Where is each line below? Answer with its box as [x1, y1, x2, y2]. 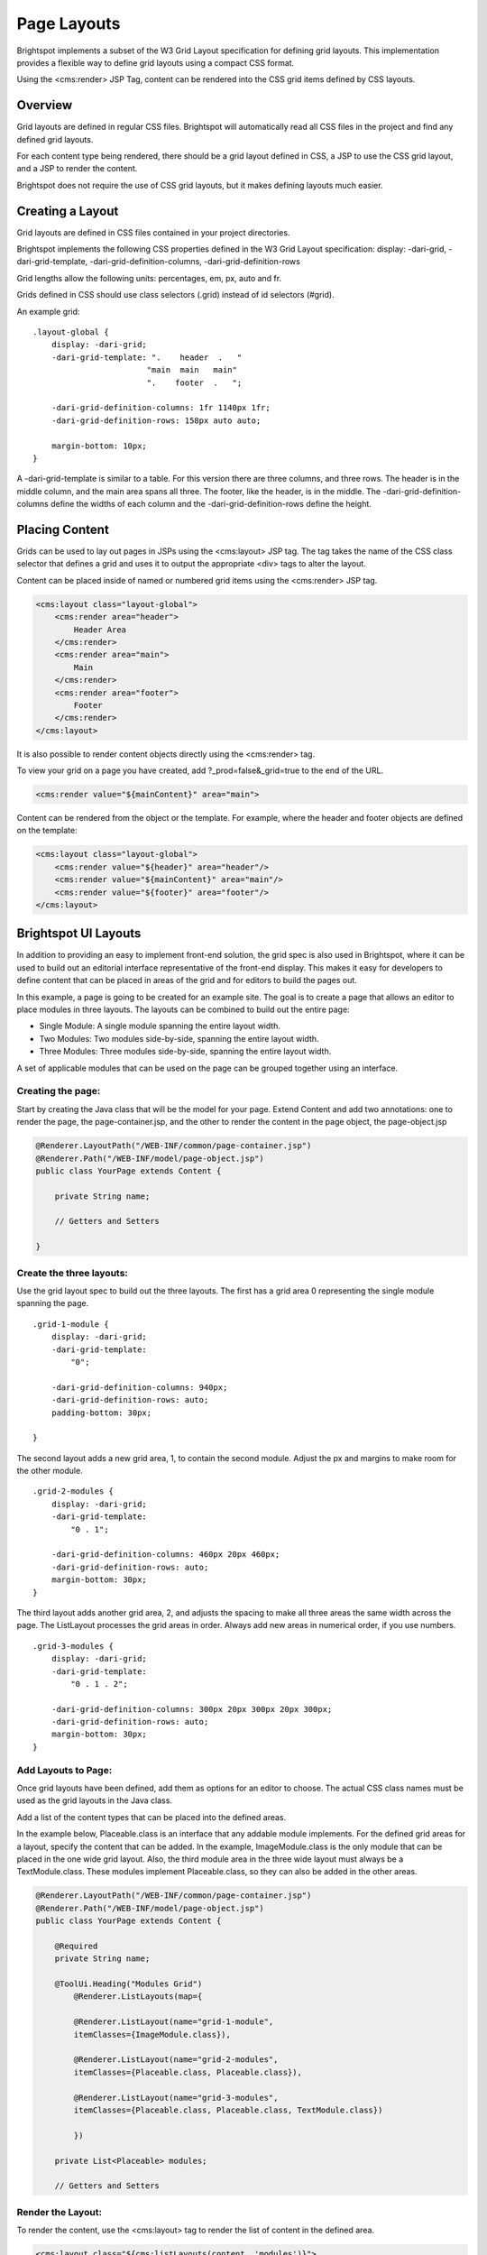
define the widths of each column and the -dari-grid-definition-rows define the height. [50, 499, 372, 510]
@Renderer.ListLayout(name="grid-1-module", [73, 2017, 274, 2027]
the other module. [16, 1466, 83, 1477]
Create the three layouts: [16, 1266, 128, 1279]
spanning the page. [16, 1298, 89, 1309]
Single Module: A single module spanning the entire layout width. [39, 1020, 281, 1032]
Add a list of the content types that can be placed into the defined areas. [16, 1811, 287, 1822]
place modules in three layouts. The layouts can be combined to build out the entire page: [16, 1004, 351, 1015]
